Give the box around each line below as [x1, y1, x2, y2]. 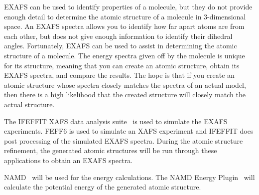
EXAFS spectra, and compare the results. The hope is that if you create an [4, 70, 235, 80]
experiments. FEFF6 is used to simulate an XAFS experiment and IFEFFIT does [4, 126, 254, 136]
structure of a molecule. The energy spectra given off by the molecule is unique [4, 50, 245, 60]
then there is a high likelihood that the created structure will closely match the [4, 89, 246, 100]
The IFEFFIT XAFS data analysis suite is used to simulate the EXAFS [4, 116, 228, 126]
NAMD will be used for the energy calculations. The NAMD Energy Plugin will [4, 172, 255, 182]
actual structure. [4, 99, 55, 109]
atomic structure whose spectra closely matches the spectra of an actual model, [4, 79, 246, 90]
